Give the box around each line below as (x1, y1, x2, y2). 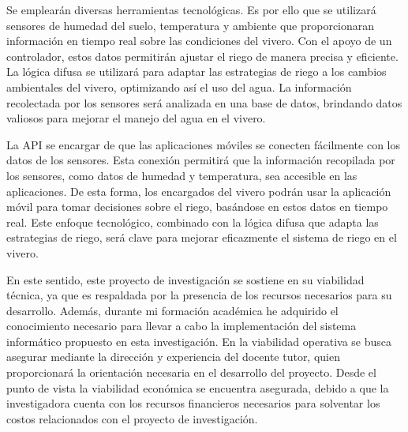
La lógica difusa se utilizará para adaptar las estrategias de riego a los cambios (6, 63, 387, 80)
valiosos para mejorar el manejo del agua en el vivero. (6, 110, 266, 126)
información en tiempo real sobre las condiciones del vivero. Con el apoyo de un (6, 32, 392, 49)
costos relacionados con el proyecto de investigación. (6, 410, 258, 426)
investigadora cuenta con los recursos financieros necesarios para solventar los (6, 395, 380, 411)
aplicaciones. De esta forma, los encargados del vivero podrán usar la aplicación (6, 182, 391, 199)
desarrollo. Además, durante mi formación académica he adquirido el (6, 302, 339, 318)
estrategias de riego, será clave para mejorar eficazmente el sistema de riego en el (6, 229, 397, 246)
